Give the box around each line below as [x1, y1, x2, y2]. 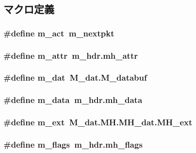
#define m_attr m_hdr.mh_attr [3, 49, 138, 61]
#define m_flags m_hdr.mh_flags [3, 138, 143, 150]
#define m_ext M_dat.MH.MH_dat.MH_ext [3, 116, 193, 128]
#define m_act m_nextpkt [3, 27, 114, 39]
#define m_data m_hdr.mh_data [3, 94, 143, 106]
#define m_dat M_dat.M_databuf [3, 71, 147, 84]
